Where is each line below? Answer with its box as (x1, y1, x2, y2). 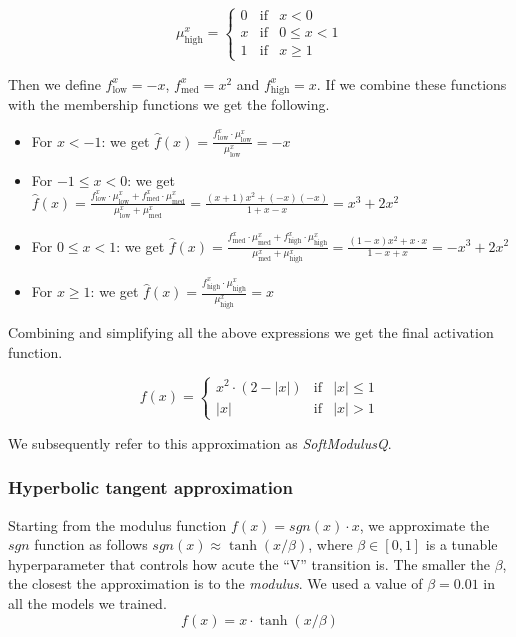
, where (308, 534, 353, 555)
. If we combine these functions (316, 73, 507, 94)
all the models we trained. (8, 592, 167, 613)
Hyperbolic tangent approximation (8, 475, 293, 500)
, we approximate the (359, 514, 490, 535)
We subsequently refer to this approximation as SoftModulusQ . (8, 432, 392, 453)
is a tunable (425, 534, 498, 555)
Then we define (8, 73, 101, 94)
